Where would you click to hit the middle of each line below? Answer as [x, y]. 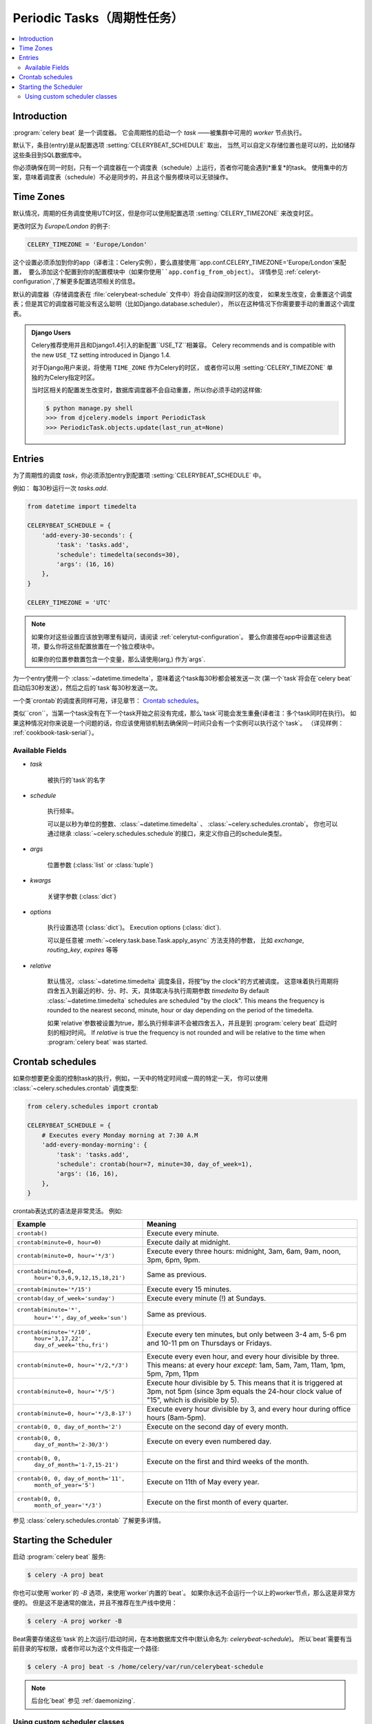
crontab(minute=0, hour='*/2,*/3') [73, 1365]
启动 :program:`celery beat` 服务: [59, 1557]
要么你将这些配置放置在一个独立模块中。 [101, 646]
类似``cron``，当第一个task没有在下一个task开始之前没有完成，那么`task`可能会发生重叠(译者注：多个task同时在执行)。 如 [185, 713]
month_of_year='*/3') [68, 1506]
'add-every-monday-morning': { [94, 1145]
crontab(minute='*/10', [54, 1332]
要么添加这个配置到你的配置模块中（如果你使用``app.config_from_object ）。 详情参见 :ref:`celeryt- [175, 272]
